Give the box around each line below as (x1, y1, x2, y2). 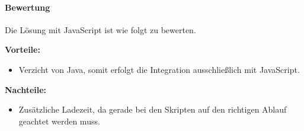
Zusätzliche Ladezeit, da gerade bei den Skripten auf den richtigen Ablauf (18, 103, 287, 116)
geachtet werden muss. (18, 114, 100, 127)
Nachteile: (5, 83, 47, 95)
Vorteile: (5, 43, 40, 56)
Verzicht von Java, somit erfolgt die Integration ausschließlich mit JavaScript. (18, 63, 300, 75)
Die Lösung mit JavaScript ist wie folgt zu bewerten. (5, 23, 196, 36)
